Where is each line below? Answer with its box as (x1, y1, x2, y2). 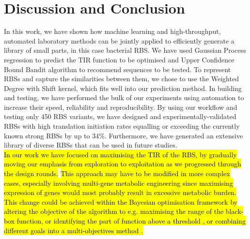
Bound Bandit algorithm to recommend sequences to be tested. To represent (4, 64, 231, 74)
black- (225, 206, 244, 216)
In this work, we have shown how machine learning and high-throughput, (4, 26, 221, 36)
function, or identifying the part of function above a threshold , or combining (16, 216, 246, 225)
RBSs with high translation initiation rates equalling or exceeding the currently (4, 121, 240, 131)
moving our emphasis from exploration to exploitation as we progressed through (4, 159, 241, 169)
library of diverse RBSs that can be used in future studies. (4, 140, 177, 150)
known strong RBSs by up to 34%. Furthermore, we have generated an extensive (4, 130, 243, 140)
